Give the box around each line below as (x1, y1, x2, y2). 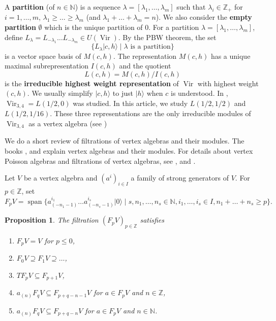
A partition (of (5, 2, 55, 12)
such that (176, 2, 206, 12)
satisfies (140, 215, 165, 225)
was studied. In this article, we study (73, 97, 188, 108)
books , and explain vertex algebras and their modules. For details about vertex (5, 145, 253, 156)
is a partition (130, 43, 171, 51)
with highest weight (197, 78, 259, 88)
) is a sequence (75, 2, 120, 12)
